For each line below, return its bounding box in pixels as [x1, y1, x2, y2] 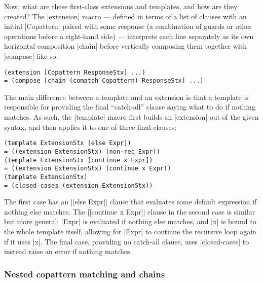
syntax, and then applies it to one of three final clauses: [4, 121, 177, 132]
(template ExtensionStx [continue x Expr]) [4, 156, 153, 164]
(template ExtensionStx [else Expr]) [4, 139, 131, 147]
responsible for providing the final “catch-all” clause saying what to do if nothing [4, 101, 255, 112]
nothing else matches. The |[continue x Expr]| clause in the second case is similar [4, 206, 255, 217]
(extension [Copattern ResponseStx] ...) [4, 68, 146, 76]
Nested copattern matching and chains [4, 267, 165, 280]
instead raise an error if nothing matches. [4, 246, 132, 257]
